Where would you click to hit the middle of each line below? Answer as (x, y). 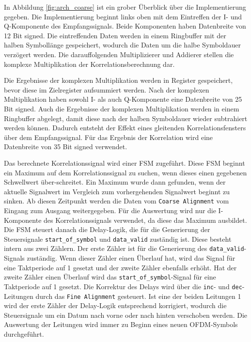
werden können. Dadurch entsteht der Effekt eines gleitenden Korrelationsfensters (125, 128)
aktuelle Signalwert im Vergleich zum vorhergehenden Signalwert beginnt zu (117, 191)
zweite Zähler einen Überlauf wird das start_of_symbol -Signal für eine (110, 277)
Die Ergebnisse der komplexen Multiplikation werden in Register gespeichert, (118, 80)
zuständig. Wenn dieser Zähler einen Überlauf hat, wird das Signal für (131, 258)
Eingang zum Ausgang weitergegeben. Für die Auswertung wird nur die (110, 210)
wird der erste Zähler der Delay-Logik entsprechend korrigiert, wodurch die (115, 305)
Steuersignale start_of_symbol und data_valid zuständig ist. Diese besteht (118, 239)
